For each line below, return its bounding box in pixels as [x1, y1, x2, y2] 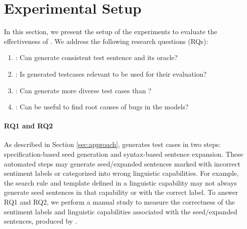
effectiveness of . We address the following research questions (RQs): [4, 36, 208, 46]
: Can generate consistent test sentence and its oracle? [15, 52, 178, 62]
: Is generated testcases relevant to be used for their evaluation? [15, 68, 207, 79]
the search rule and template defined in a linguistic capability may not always [4, 177, 237, 187]
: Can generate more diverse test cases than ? [15, 85, 152, 95]
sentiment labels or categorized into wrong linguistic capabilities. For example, [4, 168, 239, 178]
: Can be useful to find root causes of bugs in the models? [15, 102, 189, 112]
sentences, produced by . [4, 216, 77, 226]
